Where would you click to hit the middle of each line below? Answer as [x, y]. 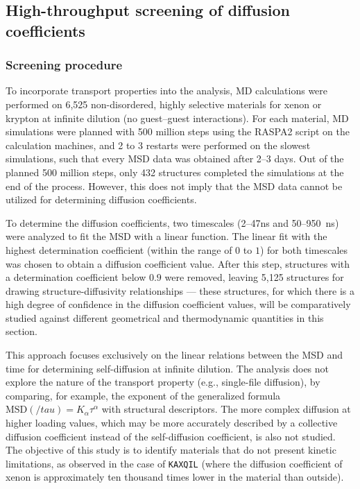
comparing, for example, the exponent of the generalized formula [143, 395]
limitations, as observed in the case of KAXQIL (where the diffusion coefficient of [174, 463]
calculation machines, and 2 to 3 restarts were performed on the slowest [158, 145]
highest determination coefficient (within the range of [119, 249]
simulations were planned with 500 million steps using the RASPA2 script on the [178, 131]
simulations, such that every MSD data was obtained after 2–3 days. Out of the [175, 158]
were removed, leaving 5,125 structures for [254, 277]
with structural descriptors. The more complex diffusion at [226, 409]
